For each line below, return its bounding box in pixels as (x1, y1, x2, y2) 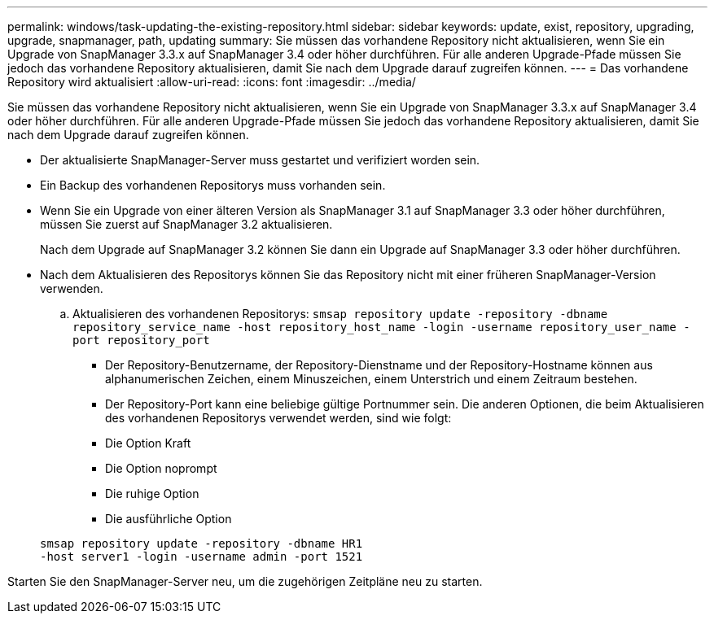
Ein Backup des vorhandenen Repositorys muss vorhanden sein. (40, 178, 386, 192)
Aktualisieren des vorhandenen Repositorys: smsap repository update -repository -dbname (72, 307, 608, 321)
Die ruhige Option (105, 487, 199, 500)
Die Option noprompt (105, 461, 217, 475)
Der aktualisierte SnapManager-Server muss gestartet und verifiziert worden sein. (40, 153, 480, 167)
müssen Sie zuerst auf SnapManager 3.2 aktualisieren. (40, 217, 333, 231)
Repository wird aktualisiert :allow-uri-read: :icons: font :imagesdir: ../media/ (7, 75, 416, 89)
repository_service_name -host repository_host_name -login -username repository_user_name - (72, 321, 690, 334)
